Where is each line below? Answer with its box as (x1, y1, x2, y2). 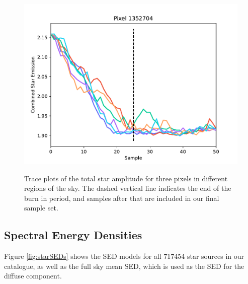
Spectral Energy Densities (4, 227, 142, 243)
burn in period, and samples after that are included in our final (24, 192, 219, 203)
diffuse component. (4, 270, 62, 281)
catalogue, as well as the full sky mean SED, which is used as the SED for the (4, 260, 244, 271)
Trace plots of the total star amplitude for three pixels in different (24, 173, 228, 183)
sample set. (24, 202, 58, 213)
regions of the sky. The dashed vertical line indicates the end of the (24, 183, 231, 193)
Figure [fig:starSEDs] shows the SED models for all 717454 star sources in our (4, 251, 244, 261)
